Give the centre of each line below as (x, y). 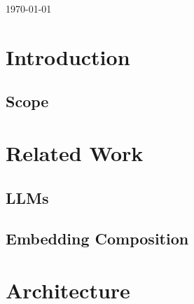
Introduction (68, 56)
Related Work (75, 152)
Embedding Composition (97, 239)
